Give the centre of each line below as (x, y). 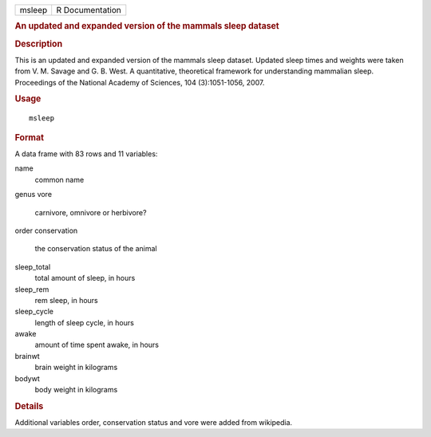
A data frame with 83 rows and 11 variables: (86, 154)
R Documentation (89, 10)
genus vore (33, 195)
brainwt (27, 356)
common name (59, 179)
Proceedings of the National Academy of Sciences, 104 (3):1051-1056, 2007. (140, 82)
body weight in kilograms (76, 390)
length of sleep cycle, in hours (85, 322)
